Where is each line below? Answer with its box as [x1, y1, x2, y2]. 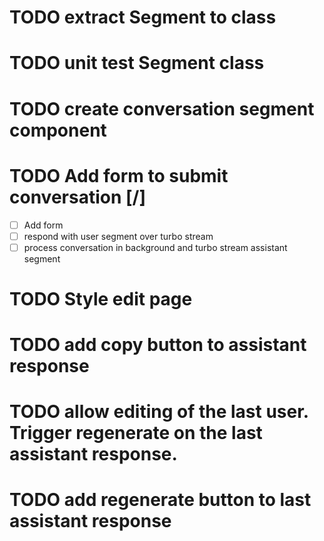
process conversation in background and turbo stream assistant [23, 241, 288, 253]
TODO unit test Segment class [9, 52, 265, 75]
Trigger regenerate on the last [9, 422, 263, 445]
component [9, 119, 107, 141]
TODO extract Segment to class [9, 6, 277, 29]
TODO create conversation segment [9, 97, 315, 120]
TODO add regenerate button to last [9, 489, 312, 511]
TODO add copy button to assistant [9, 334, 307, 356]
